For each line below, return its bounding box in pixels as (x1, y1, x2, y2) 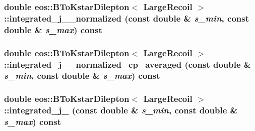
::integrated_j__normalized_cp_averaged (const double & (4, 58, 251, 70)
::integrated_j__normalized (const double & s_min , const (4, 12, 249, 24)
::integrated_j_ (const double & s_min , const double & (4, 104, 238, 116)
